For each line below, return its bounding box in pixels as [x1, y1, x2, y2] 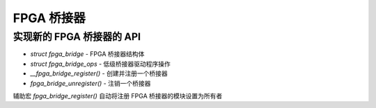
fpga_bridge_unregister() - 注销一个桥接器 [30, 79, 151, 87]
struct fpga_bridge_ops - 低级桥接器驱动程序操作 [30, 60, 171, 68]
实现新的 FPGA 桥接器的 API [13, 30, 141, 43]
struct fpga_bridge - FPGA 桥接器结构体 [30, 50, 145, 58]
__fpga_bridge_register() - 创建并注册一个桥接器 [30, 69, 168, 78]
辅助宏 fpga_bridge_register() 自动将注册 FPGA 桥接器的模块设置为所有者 [13, 91, 223, 100]
